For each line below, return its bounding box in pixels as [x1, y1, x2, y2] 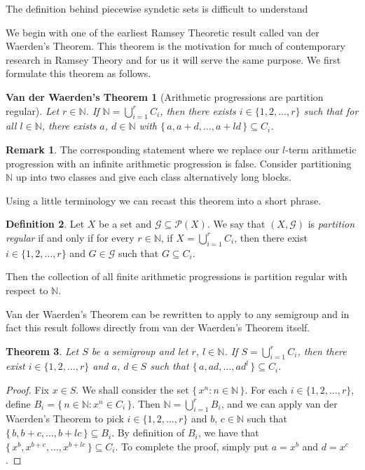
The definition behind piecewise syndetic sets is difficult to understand [6, 1, 308, 15]
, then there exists [160, 103, 236, 118]
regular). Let [6, 103, 60, 118]
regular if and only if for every [6, 230, 135, 244]
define [6, 396, 31, 410]
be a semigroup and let [91, 343, 188, 358]
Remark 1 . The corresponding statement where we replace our [6, 141, 280, 156]
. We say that [207, 216, 266, 231]
